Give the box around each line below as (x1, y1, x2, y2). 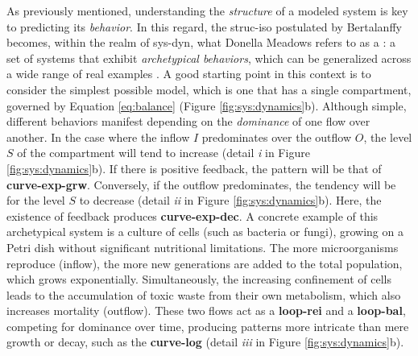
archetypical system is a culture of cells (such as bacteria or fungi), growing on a (6, 223, 404, 240)
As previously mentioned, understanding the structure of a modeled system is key (6, 2, 408, 19)
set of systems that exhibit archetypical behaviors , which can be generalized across (6, 49, 412, 66)
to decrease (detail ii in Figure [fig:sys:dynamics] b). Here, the (79, 192, 382, 209)
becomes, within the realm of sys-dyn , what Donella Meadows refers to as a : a (6, 34, 395, 51)
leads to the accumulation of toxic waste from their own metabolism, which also (6, 286, 401, 303)
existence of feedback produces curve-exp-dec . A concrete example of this (6, 207, 379, 224)
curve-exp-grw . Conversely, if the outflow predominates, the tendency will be (6, 176, 396, 192)
